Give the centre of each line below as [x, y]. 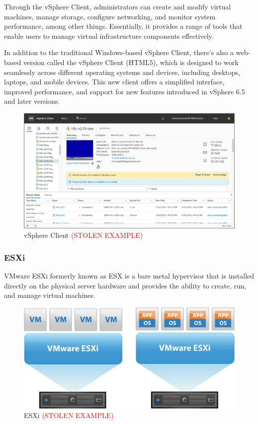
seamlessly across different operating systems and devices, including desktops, [122, 72]
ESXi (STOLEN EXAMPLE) [69, 415]
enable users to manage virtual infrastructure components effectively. [109, 35]
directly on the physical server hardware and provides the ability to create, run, [125, 285]
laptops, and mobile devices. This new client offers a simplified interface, [114, 82]
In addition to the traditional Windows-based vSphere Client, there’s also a [119, 52]
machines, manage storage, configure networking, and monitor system [110, 16]
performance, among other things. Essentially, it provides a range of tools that [123, 26]
